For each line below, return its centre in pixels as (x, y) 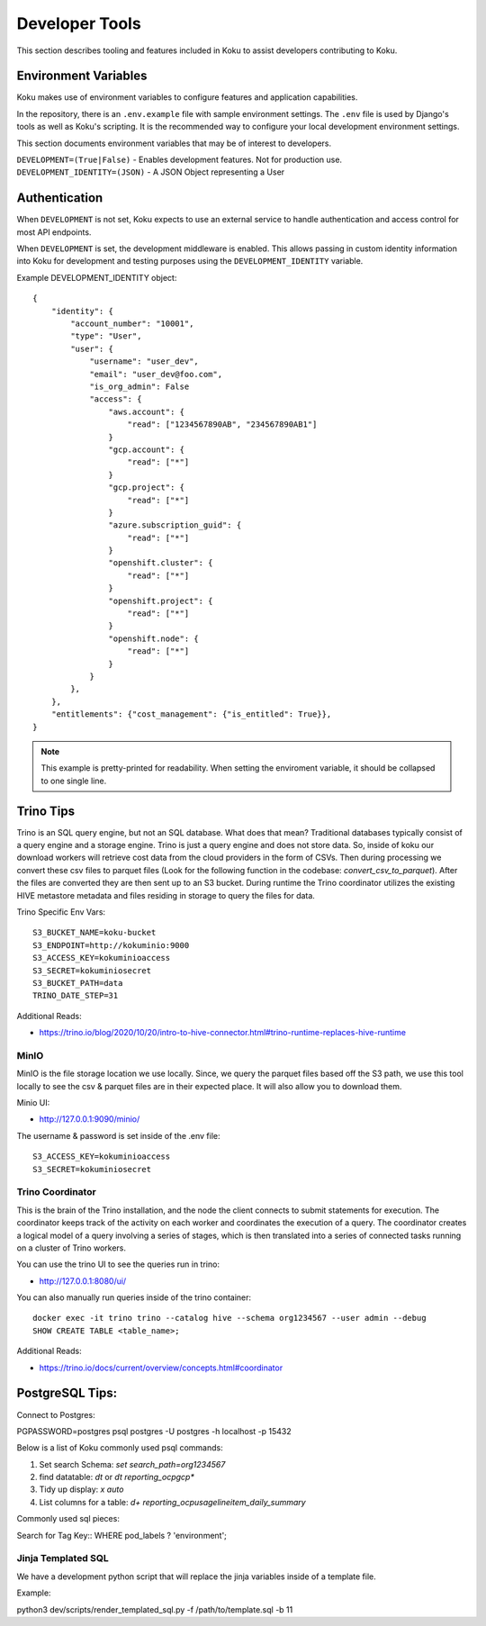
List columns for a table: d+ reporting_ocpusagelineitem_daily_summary (172, 1502)
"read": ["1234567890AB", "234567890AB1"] (222, 425)
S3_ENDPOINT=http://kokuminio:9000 (111, 945)
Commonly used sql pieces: (68, 1519)
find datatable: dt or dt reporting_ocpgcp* (117, 1477)
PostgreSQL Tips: (67, 1393)
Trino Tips (46, 811)
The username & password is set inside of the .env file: (118, 1135)
